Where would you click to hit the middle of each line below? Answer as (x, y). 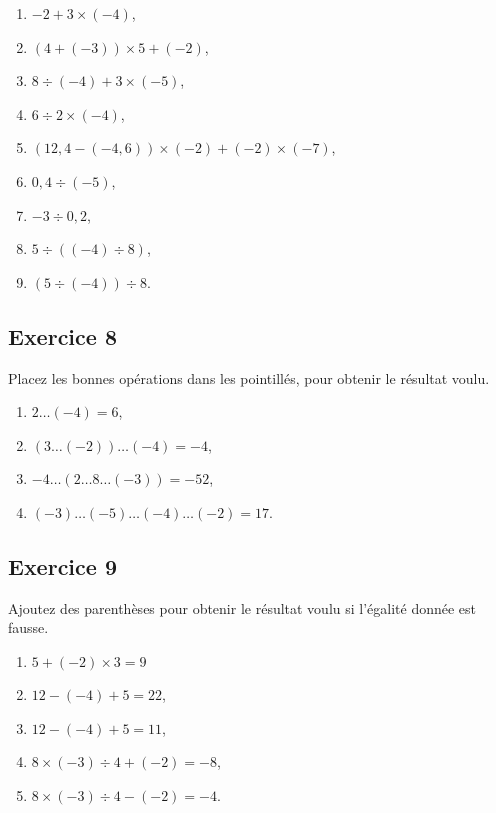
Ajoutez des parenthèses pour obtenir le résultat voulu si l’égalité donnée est (242, 607)
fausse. (28, 627)
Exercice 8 (62, 335)
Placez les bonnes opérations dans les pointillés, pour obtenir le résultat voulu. (249, 377)
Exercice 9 (62, 565)
